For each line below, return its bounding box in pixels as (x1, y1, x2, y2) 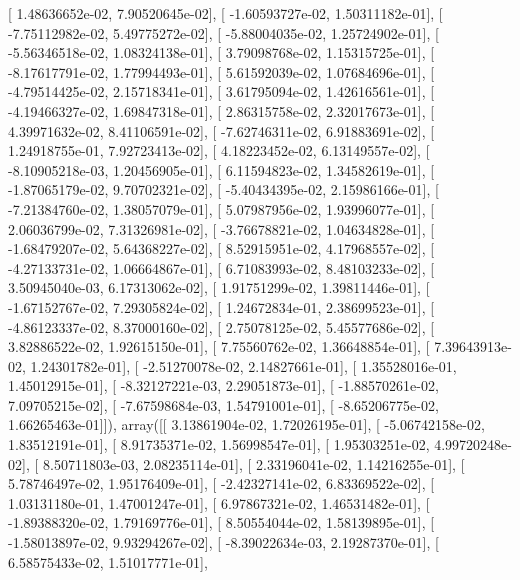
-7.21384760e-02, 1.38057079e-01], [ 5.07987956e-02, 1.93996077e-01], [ (8, 198, 435, 219)
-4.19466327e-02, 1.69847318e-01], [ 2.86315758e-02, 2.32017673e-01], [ (8, 100, 435, 121)
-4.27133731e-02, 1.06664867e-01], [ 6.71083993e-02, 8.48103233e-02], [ (8, 257, 435, 278)
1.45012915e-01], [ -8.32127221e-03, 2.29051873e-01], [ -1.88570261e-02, (8, 375, 439, 396)
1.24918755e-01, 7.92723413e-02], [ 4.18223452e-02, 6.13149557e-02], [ (8, 140, 430, 161)
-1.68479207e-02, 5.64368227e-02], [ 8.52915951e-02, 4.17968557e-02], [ (8, 238, 435, 259)
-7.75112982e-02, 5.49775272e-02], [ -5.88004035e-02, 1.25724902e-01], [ (8, 22, 439, 43)
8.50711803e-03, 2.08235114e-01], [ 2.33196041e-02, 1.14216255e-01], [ (42, 453, 465, 474)
